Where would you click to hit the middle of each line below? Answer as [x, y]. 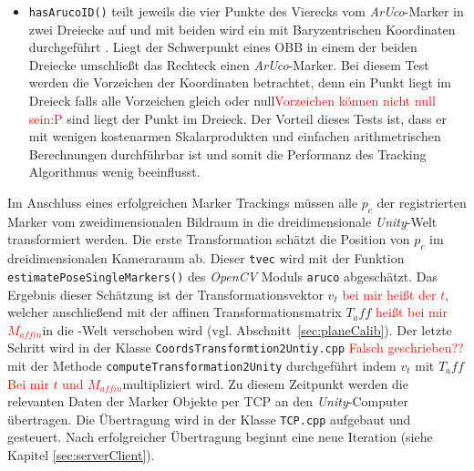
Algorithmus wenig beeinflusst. [114, 172]
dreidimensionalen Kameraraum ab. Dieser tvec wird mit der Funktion [206, 258]
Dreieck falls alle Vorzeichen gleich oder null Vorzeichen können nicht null [232, 101]
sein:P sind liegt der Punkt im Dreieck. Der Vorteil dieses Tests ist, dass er [237, 118]
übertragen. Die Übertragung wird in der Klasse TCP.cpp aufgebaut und [209, 419]
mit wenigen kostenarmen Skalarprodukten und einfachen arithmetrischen [235, 136]
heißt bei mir [412, 312]
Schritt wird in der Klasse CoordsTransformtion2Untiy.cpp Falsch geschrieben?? [236, 348]
